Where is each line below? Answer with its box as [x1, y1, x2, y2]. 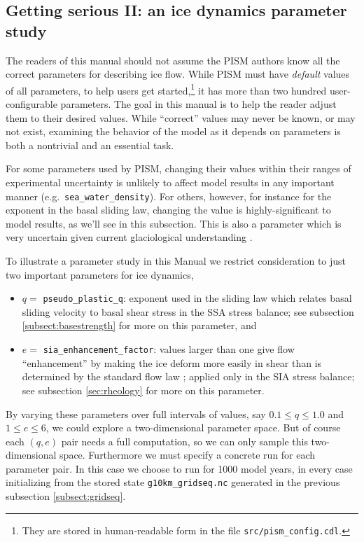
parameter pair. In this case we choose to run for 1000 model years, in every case [6, 461, 353, 475]
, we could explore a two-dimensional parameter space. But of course [45, 420, 341, 435]
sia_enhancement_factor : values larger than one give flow [43, 342, 295, 356]
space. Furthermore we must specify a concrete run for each [59, 447, 316, 462]
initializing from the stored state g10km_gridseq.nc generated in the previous [6, 475, 340, 489]
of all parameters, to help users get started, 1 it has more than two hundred [6, 81, 327, 97]
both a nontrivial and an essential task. [6, 137, 174, 152]
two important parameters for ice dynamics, [6, 267, 194, 282]
